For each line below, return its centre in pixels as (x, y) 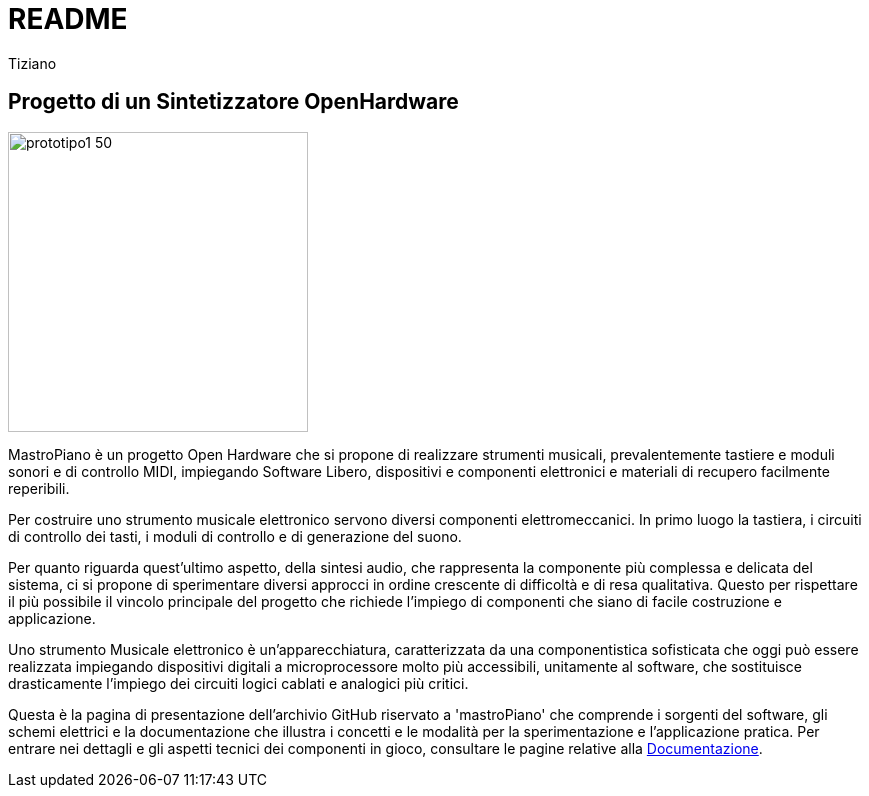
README (68, 19)
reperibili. (39, 488)
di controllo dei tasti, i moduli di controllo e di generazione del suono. (235, 536)
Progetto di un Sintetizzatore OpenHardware (233, 102)
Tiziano (32, 63)
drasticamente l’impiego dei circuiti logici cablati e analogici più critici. (238, 683)
